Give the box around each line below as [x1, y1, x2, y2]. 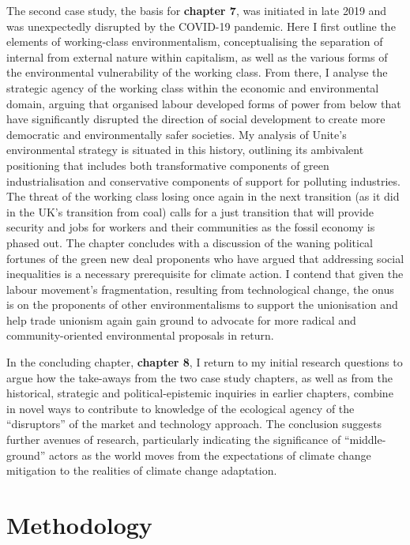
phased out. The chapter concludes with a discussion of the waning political [6, 234, 373, 250]
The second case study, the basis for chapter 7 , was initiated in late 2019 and [6, 2, 387, 18]
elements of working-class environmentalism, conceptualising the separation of [6, 33, 383, 50]
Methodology [6, 509, 152, 540]
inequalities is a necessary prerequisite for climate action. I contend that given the [6, 265, 404, 282]
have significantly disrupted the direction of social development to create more [6, 111, 386, 127]
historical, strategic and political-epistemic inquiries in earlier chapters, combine [6, 385, 393, 401]
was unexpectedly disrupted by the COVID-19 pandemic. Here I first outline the [6, 17, 396, 34]
